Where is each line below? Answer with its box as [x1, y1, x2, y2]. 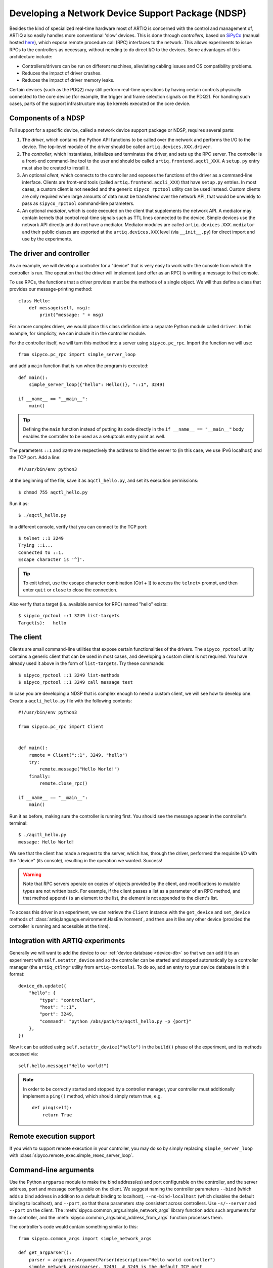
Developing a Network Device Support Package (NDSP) [9, 8, 246, 19]
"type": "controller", [39, 997, 96, 1003]
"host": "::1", [39, 1004, 77, 1010]
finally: [28, 773, 51, 779]
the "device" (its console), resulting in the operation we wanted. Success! [9, 857, 163, 863]
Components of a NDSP [9, 114, 85, 123]
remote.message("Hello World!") [39, 766, 120, 772]
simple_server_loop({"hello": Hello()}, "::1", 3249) [28, 382, 165, 388]
